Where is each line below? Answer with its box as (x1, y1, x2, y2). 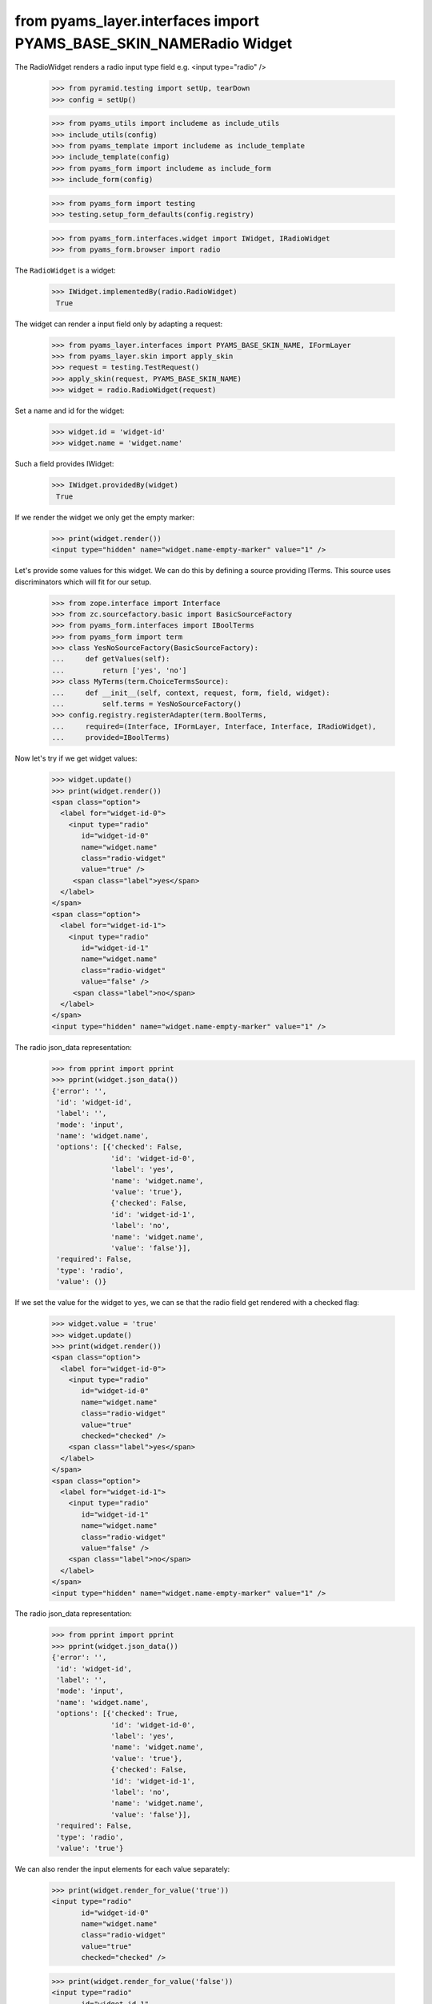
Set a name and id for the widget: (14, 406, 125, 416)
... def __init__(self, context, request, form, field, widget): (51, 688, 330, 697)
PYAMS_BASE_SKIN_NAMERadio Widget (14, 34, 292, 52)
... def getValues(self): (51, 654, 170, 664)
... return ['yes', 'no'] (51, 665, 187, 675)
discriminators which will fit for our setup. (14, 577, 152, 587)
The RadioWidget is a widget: (14, 265, 116, 276)
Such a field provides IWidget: (14, 459, 114, 469)
